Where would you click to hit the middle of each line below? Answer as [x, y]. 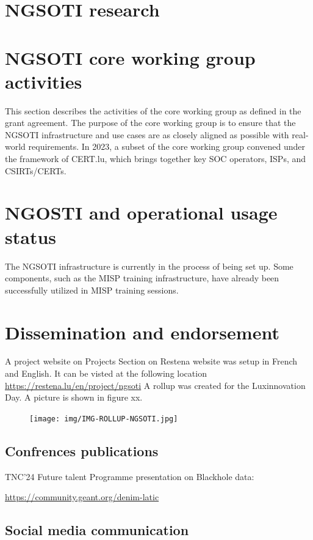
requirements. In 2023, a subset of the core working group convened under [167, 146]
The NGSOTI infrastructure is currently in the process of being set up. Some [149, 266]
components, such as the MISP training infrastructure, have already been [142, 278]
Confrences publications [82, 450]
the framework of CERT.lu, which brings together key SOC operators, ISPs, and [156, 159]
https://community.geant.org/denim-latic [82, 497]
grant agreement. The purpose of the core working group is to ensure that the [150, 123]
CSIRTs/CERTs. [36, 170]
